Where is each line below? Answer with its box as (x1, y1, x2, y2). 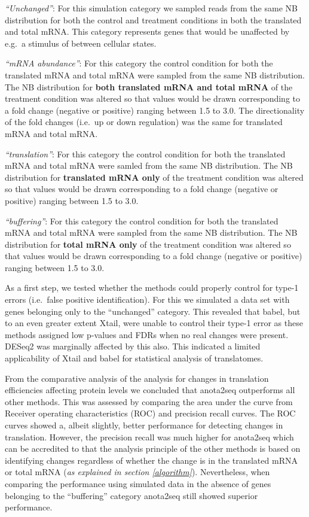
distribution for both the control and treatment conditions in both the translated (5, 13, 302, 26)
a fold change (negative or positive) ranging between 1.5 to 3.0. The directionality (5, 104, 305, 116)
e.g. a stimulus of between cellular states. (5, 37, 157, 49)
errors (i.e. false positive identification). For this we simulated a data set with (5, 293, 290, 306)
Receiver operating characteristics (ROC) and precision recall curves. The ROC (5, 407, 296, 419)
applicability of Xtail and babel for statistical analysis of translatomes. (5, 352, 264, 364)
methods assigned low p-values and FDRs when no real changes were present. (5, 328, 289, 340)
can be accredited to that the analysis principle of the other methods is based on (5, 442, 301, 455)
